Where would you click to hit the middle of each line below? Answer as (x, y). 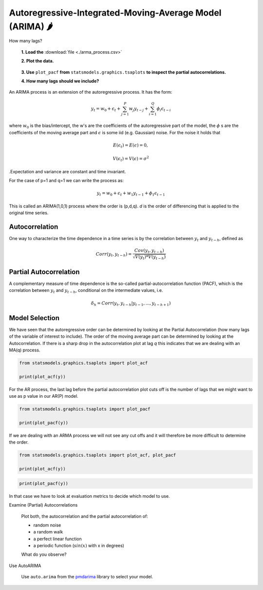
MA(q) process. (25, 350)
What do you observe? (44, 554)
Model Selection (34, 318)
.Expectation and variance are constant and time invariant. (67, 171)
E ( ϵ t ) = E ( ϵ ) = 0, (130, 145)
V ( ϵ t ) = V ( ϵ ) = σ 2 (131, 159)
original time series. (29, 213)
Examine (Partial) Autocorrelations (43, 505)
